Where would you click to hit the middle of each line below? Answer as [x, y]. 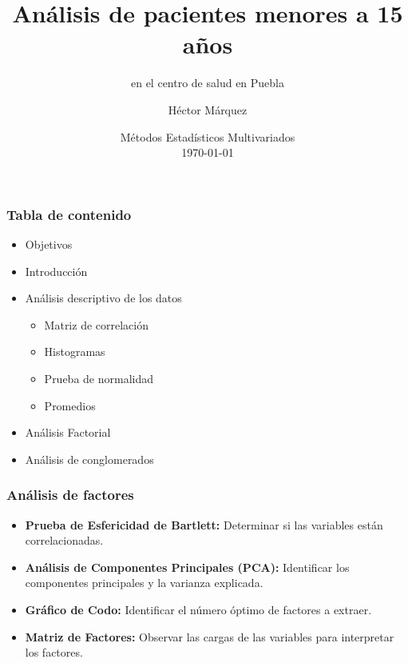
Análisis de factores [70, 495]
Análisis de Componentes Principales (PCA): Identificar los [187, 567]
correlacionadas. [64, 540]
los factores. [54, 652]
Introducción [56, 271]
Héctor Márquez [208, 109]
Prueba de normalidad [99, 378]
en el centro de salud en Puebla [208, 83]
